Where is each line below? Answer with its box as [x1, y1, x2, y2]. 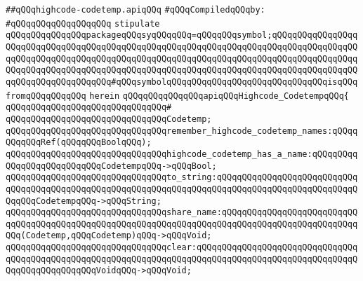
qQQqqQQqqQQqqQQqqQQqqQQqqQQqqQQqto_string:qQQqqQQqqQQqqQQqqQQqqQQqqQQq [6, 172, 358, 183]
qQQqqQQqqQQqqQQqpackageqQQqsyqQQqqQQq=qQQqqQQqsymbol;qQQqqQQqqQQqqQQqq [6, 30, 358, 41]
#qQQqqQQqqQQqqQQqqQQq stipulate [6, 18, 160, 29]
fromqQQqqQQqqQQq [6, 90, 86, 101]
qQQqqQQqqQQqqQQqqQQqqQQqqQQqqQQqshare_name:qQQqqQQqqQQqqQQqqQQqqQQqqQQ [6, 207, 358, 218]
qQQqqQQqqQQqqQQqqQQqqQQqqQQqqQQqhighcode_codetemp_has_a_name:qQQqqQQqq [6, 149, 358, 159]
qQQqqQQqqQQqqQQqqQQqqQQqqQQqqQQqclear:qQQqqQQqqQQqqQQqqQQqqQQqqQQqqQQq [6, 242, 358, 253]
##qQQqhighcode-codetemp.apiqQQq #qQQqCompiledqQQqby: [6, 5, 265, 15]
